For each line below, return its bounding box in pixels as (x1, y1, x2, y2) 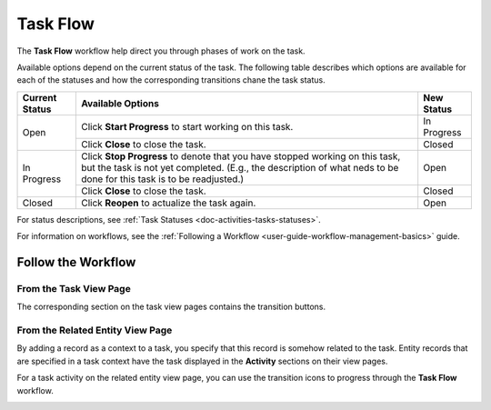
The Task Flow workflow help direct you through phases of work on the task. (16, 45, 306, 56)
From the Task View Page (16, 282, 131, 295)
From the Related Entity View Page (16, 324, 173, 336)
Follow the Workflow (16, 255, 136, 270)
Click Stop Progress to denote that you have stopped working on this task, (80, 150, 401, 163)
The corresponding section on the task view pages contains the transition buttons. (16, 301, 326, 313)
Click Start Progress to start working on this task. (80, 120, 294, 133)
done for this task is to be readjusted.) (80, 173, 245, 185)
